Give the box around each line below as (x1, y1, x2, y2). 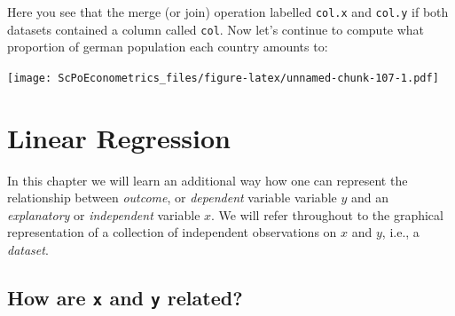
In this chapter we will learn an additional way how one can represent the (7, 170, 408, 189)
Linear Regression (7, 119, 231, 155)
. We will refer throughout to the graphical (211, 205, 443, 224)
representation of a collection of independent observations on (7, 223, 337, 241)
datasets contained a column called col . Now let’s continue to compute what (7, 20, 425, 38)
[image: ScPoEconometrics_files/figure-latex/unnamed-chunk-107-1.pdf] (7, 71, 439, 84)
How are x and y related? (7, 284, 243, 312)
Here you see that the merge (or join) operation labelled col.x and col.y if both (7, 3, 449, 20)
